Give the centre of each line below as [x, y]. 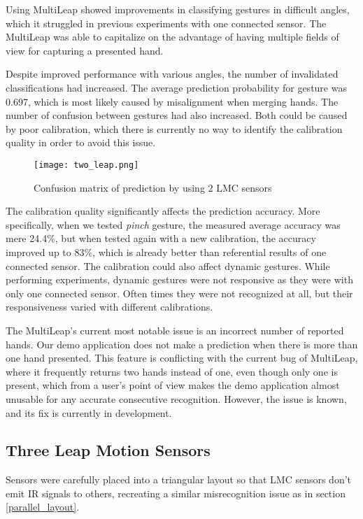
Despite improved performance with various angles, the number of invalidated [172, 74]
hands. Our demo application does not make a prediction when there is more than [182, 344]
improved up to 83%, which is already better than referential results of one [166, 251]
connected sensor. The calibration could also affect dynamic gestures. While [168, 265]
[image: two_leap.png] [86, 165]
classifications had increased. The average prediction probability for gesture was [176, 87]
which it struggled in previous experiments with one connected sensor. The [166, 23]
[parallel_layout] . [43, 507]
